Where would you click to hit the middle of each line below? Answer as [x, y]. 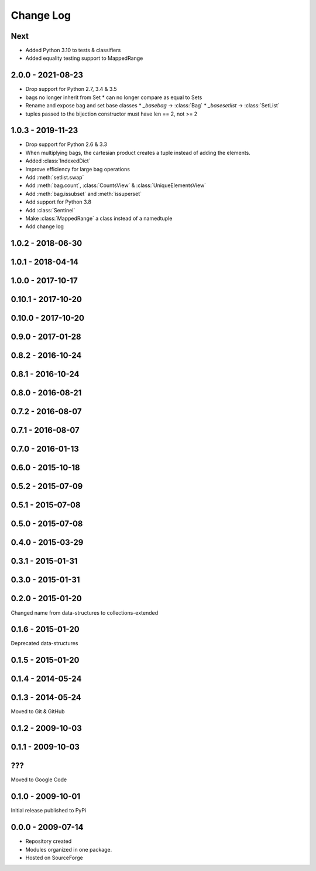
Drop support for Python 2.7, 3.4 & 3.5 [71, 89]
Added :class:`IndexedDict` [58, 161]
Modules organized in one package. [69, 849]
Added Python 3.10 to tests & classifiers [73, 50]
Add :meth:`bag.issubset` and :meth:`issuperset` [84, 194]
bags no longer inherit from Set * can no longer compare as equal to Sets [114, 97]
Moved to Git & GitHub [38, 711]
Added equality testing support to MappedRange [84, 58]
